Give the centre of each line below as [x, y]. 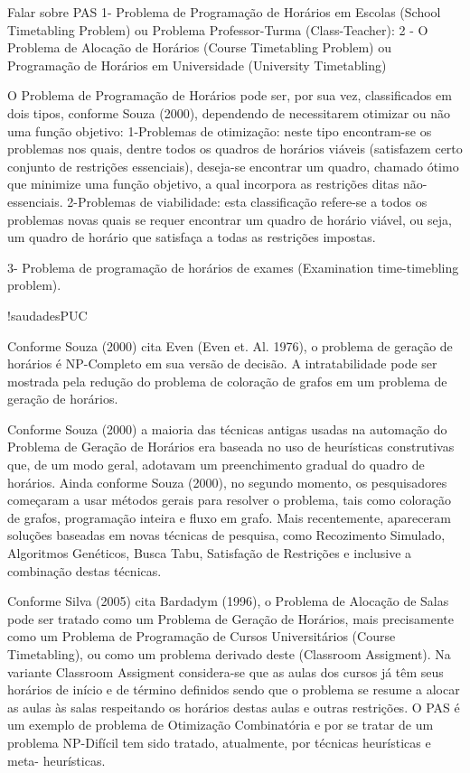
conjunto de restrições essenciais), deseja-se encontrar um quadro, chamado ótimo [233, 166]
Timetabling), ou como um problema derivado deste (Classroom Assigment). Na [229, 654]
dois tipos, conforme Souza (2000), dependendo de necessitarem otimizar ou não [229, 112]
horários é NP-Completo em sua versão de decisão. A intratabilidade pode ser [222, 363]
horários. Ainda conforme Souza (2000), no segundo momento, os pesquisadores [227, 482]
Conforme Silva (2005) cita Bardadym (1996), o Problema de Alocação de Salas [228, 601]
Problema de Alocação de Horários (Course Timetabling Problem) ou [200, 47]
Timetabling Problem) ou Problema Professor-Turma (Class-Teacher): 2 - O [218, 29]
